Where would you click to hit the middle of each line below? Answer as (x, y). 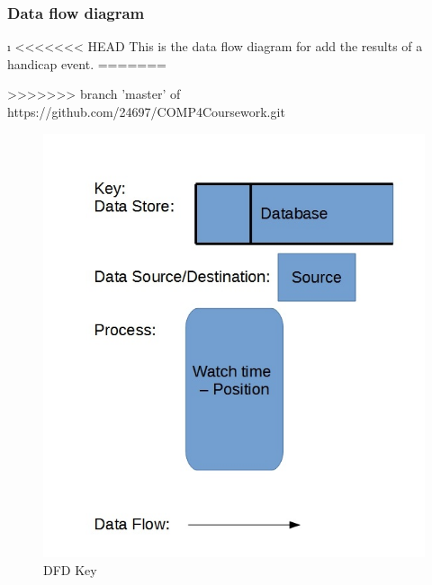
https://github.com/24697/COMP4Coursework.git (146, 111)
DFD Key (70, 569)
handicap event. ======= (87, 63)
